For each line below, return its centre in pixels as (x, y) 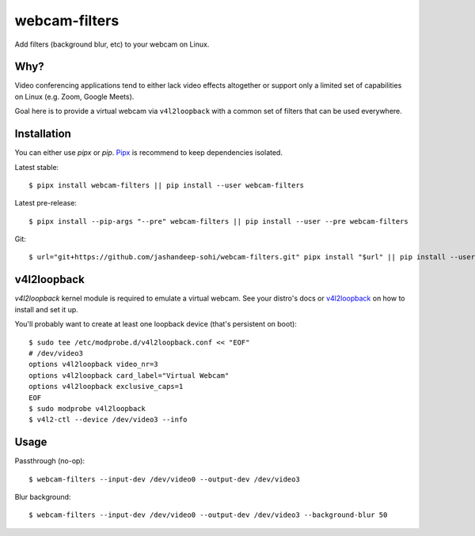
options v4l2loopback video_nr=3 (93, 364)
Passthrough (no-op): (50, 461)
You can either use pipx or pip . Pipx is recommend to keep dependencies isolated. (148, 153)
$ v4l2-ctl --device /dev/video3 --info (108, 420)
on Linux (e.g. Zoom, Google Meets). (74, 96)
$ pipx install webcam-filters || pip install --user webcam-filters (167, 185)
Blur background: (43, 496)
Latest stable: (37, 167)
